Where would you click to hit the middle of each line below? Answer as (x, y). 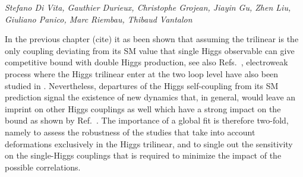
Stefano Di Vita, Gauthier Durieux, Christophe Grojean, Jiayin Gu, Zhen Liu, (148, 7)
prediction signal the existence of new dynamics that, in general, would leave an (150, 97)
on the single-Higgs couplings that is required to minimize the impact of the (143, 155)
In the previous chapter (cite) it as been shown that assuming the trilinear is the (152, 39)
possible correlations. (43, 167)
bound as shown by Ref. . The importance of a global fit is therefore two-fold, (147, 120)
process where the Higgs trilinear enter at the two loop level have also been (142, 73)
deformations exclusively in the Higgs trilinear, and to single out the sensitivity (149, 143)
